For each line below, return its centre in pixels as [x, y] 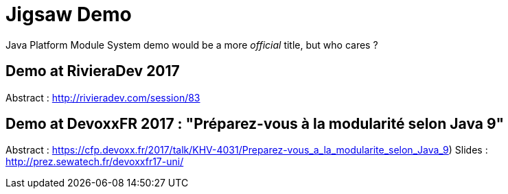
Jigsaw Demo [69, 14]
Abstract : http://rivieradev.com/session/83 [103, 97]
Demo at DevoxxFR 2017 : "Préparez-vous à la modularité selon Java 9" [255, 124]
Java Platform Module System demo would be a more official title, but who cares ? [192, 45]
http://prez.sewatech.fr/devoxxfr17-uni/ [95, 162]
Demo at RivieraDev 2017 [93, 71]
